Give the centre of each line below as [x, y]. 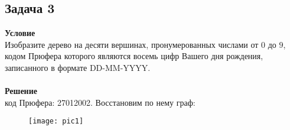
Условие [20, 33]
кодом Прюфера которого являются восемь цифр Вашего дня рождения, [134, 56]
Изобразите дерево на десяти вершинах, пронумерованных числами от [132, 44]
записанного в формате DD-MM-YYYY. [78, 67]
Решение [21, 91]
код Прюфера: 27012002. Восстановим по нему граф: [100, 102]
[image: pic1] [56, 121]
